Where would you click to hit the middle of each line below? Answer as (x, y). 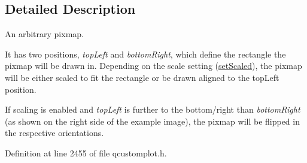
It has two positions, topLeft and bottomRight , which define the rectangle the (145, 54)
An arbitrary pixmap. (44, 34)
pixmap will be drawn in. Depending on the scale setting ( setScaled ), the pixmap (153, 66)
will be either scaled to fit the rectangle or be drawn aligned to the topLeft (142, 77)
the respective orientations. (54, 133)
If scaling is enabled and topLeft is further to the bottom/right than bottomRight (153, 109)
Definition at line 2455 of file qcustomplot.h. (86, 153)
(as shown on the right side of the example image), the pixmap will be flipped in (152, 121)
